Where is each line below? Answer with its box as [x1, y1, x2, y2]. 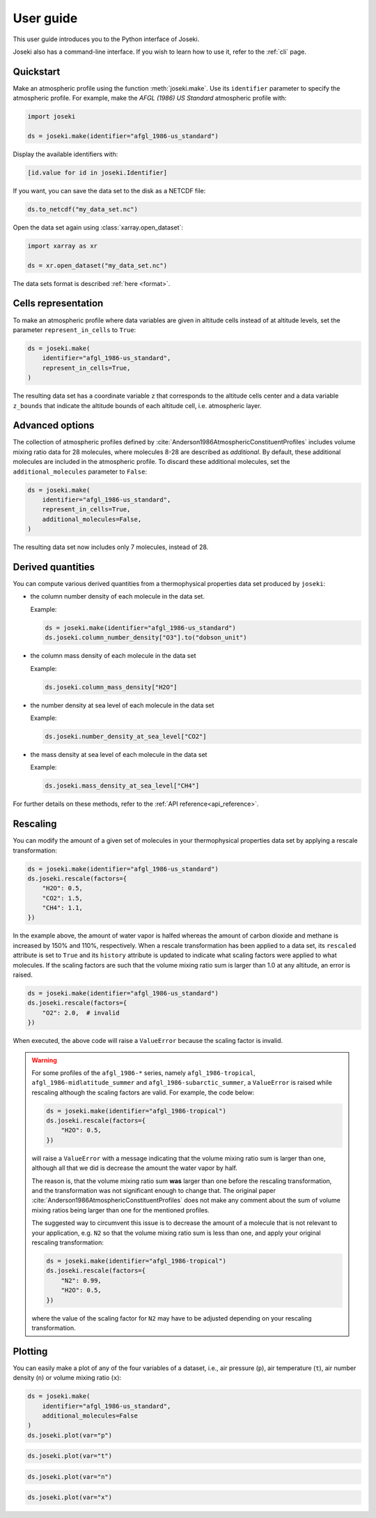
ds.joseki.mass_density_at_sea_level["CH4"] [45, 782, 200, 790]
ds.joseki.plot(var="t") [27, 1452, 113, 1460]
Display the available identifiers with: [13, 150, 118, 158]
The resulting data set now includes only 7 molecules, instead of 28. [13, 543, 209, 551]
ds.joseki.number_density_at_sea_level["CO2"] [45, 732, 207, 740]
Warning [31, 1055, 57, 1064]
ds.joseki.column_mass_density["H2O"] [45, 683, 178, 691]
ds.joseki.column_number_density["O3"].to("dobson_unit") [45, 633, 247, 642]
